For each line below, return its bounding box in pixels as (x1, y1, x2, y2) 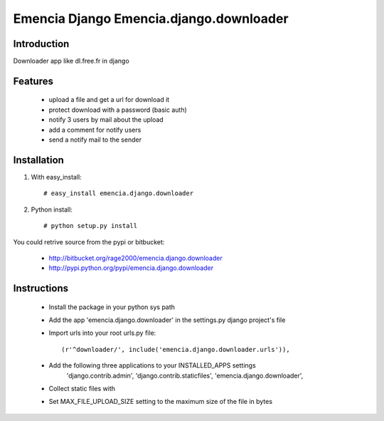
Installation (13, 154, 64, 166)
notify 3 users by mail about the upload (48, 115, 164, 124)
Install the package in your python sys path (48, 303, 176, 311)
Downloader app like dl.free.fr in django (13, 57, 129, 66)
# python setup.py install (43, 222, 138, 230)
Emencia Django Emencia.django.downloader (13, 11, 289, 26)
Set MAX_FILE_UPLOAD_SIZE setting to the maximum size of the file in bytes (48, 397, 273, 406)
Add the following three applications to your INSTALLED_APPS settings (48, 361, 256, 370)
